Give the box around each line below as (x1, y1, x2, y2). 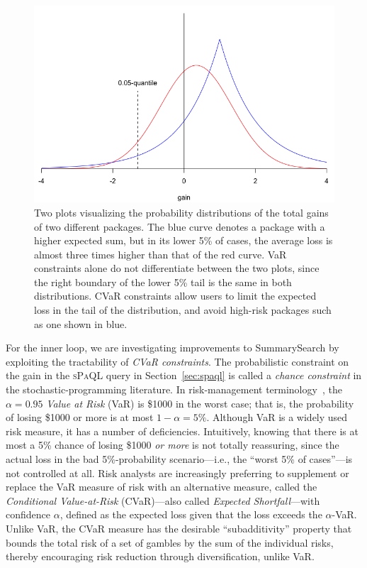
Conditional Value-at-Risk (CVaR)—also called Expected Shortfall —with (6, 493, 320, 508)
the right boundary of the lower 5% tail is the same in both (34, 274, 292, 289)
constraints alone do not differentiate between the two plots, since (34, 261, 320, 275)
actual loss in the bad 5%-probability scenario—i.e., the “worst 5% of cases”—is (6, 452, 353, 466)
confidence (6, 507, 50, 522)
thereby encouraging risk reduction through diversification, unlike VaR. (6, 549, 315, 564)
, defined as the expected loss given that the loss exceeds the (60, 507, 322, 522)
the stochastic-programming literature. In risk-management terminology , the (6, 382, 342, 397)
